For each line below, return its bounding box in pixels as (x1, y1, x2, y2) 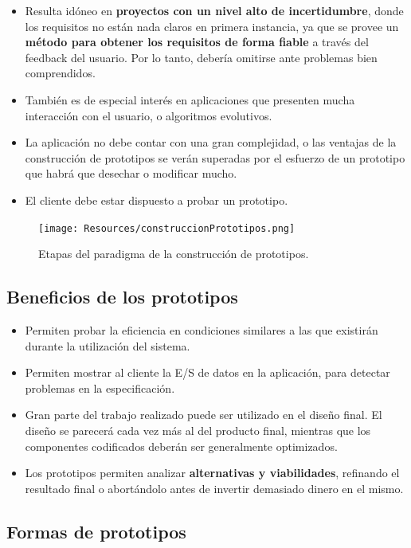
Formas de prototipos (6, 519, 186, 543)
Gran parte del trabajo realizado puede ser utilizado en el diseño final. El (25, 406, 382, 423)
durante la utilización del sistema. (25, 337, 190, 354)
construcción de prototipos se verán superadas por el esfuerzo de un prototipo (25, 149, 405, 166)
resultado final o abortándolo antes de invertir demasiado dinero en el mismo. (25, 479, 404, 496)
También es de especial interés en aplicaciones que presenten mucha (25, 91, 355, 108)
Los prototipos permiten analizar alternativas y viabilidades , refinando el (25, 464, 400, 481)
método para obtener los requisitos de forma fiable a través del (25, 33, 369, 50)
